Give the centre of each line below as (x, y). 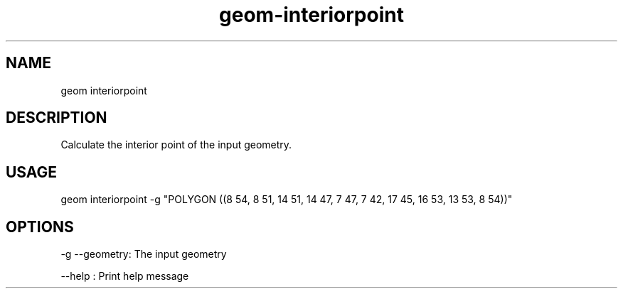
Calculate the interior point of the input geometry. (176, 145)
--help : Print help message (125, 276)
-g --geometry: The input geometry (144, 254)
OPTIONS (40, 227)
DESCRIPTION (57, 118)
